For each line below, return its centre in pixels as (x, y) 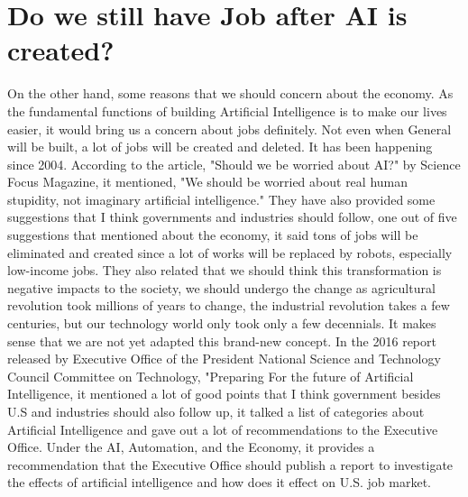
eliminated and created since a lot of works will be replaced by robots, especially (230, 252)
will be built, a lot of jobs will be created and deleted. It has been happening (220, 147)
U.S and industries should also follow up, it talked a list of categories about (216, 411)
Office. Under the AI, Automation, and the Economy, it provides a (191, 447)
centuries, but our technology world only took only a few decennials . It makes (222, 323)
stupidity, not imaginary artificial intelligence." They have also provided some (221, 199)
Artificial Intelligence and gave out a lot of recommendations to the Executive (223, 429)
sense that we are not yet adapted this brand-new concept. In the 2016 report (222, 341)
